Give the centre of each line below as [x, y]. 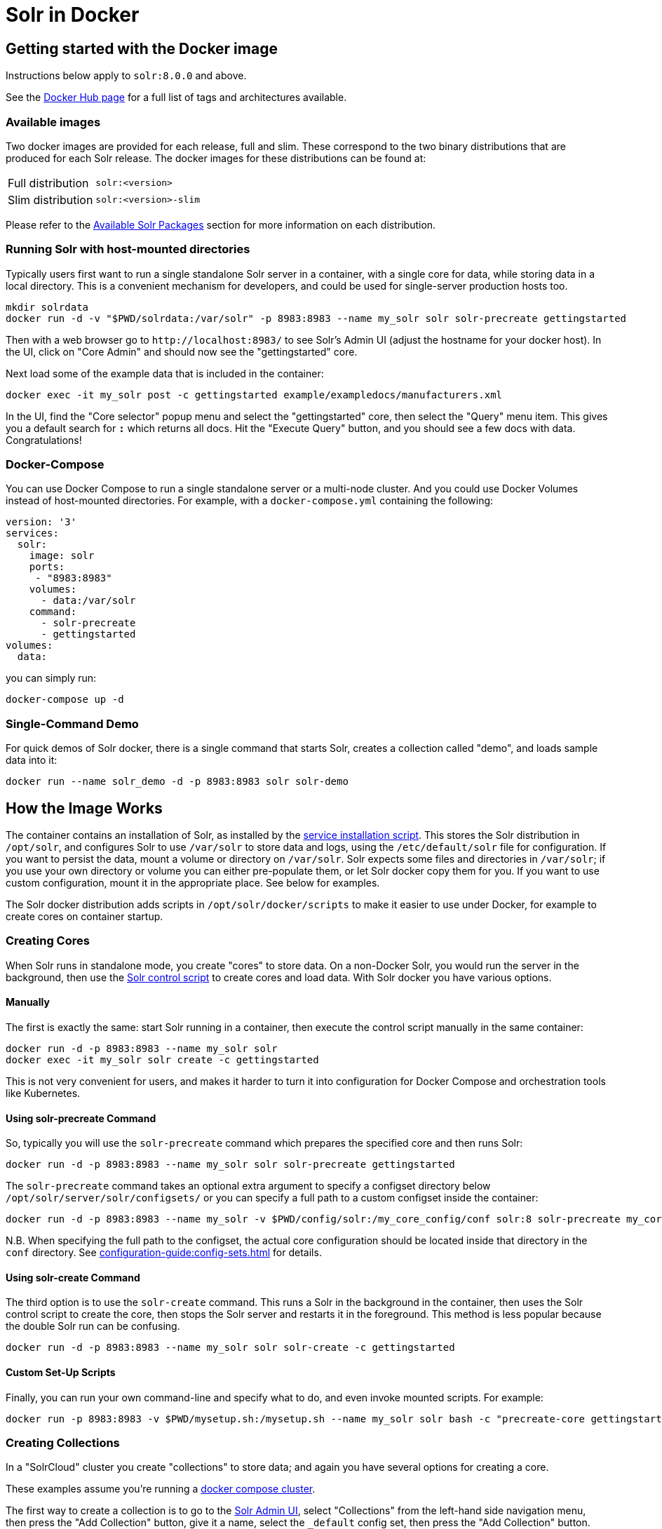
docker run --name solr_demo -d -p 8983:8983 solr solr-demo [177, 782]
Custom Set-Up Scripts [61, 1373]
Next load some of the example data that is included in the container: [165, 373]
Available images [53, 122]
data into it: [32, 760]
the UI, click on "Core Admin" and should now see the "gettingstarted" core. [182, 351]
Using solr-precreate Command [81, 1118]
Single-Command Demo [72, 723]
